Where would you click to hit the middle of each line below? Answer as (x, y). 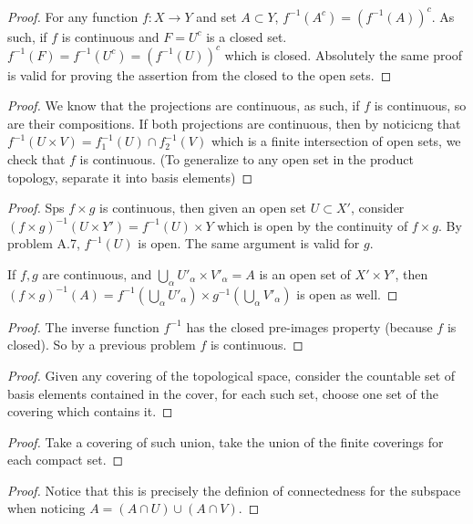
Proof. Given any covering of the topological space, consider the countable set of (231, 375)
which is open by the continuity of (313, 225)
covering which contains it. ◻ (90, 411)
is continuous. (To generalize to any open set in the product (247, 158)
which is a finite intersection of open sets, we (336, 141)
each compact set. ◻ (66, 460)
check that (36, 158)
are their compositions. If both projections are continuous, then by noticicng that (234, 123)
